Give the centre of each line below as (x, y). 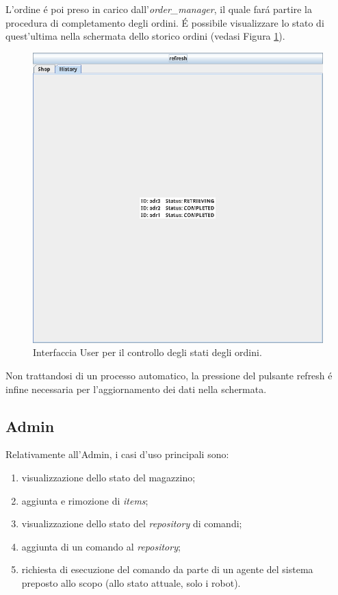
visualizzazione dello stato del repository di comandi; (132, 523)
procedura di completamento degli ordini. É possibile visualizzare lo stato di (165, 22)
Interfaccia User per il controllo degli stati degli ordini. (147, 352)
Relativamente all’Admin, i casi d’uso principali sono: (117, 454)
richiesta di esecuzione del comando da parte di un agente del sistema (167, 569)
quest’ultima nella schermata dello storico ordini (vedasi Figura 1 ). (145, 36)
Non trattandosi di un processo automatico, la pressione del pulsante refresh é (169, 375)
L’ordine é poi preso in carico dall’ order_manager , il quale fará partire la (159, 9)
